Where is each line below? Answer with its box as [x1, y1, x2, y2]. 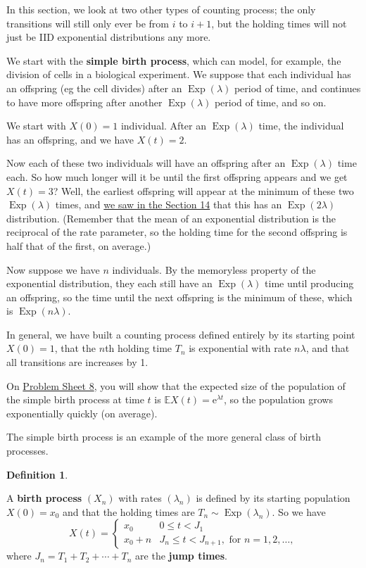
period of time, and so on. [214, 94, 327, 109]
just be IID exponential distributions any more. [6, 30, 211, 44]
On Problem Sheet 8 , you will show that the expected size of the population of [6, 378, 346, 393]
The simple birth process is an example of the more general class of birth [6, 429, 322, 444]
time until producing [265, 276, 354, 291]
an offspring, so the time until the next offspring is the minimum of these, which [6, 289, 353, 304]
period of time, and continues [234, 80, 361, 95]
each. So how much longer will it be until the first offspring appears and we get [6, 169, 348, 184]
